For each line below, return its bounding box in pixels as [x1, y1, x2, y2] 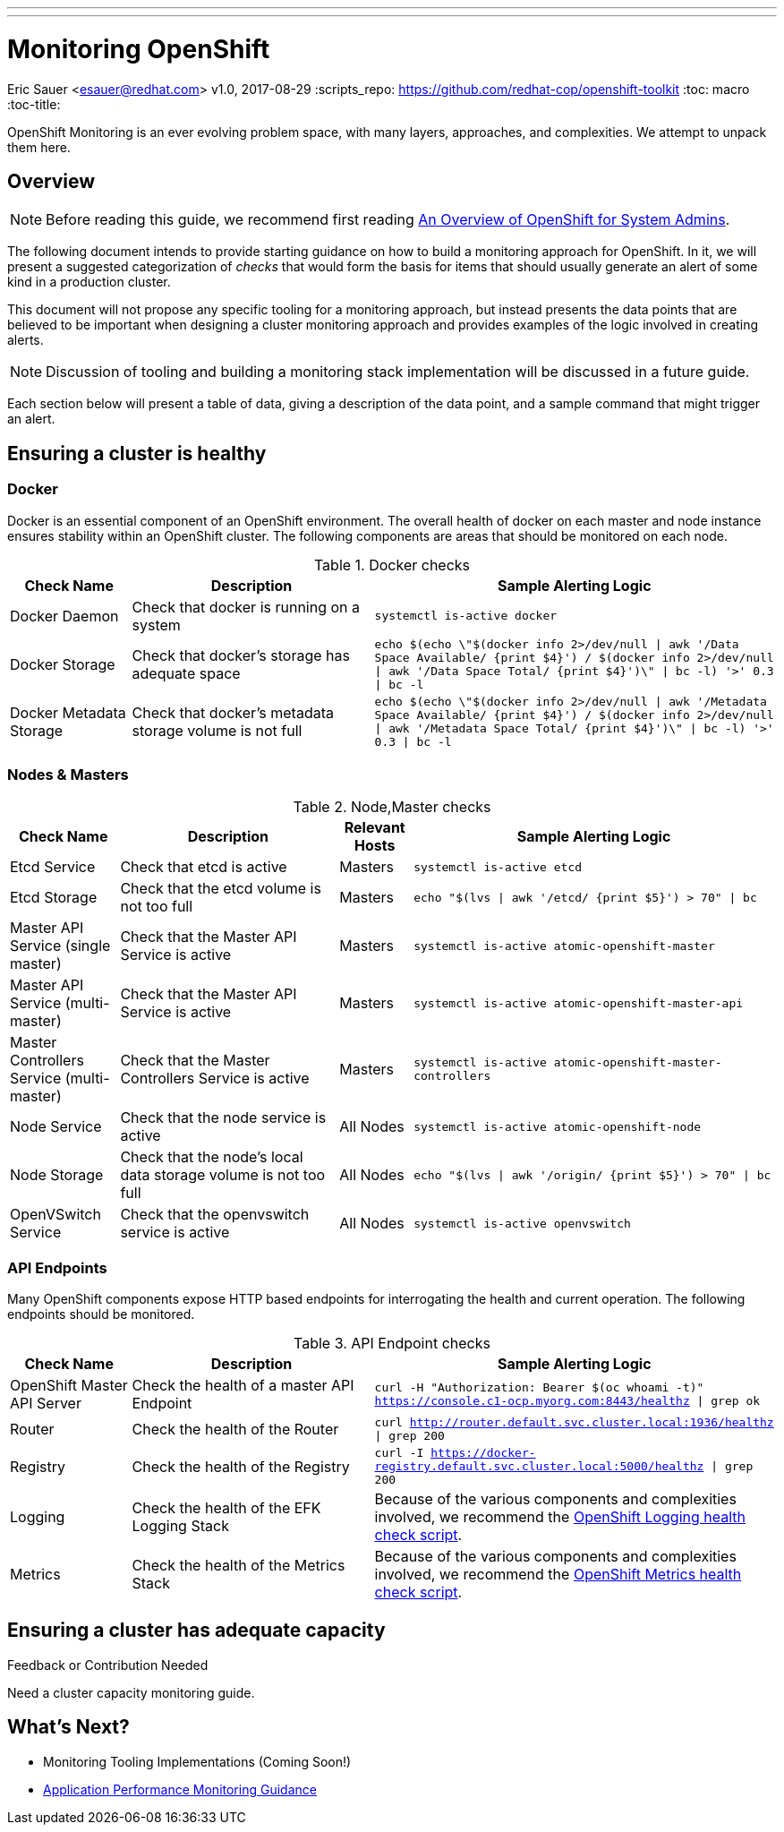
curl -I [374, 1446, 424, 1460]
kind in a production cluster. [7, 274, 171, 290]
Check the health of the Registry [132, 1457, 350, 1476]
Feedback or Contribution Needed [7, 1657, 209, 1673]
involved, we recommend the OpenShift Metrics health [374, 1565, 742, 1584]
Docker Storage [10, 655, 115, 673]
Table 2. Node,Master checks [293, 798, 491, 817]
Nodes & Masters [7, 765, 129, 783]
